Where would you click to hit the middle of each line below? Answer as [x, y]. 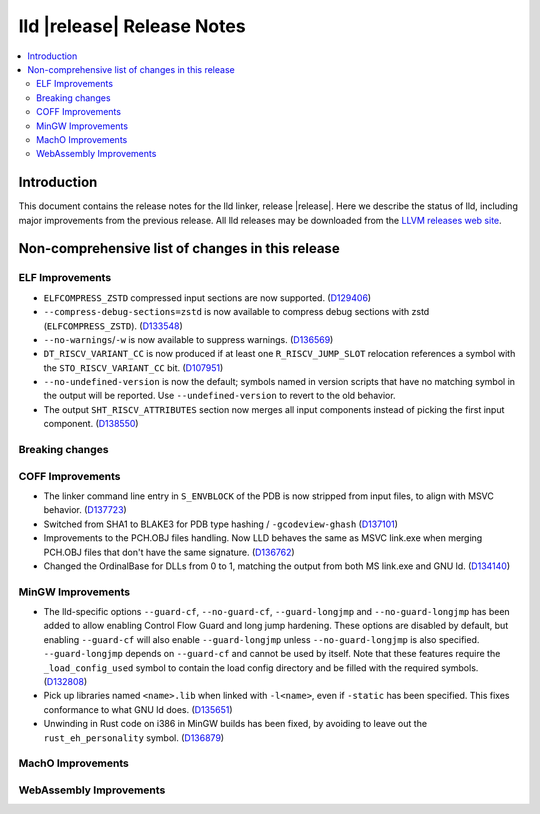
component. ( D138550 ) [91, 424]
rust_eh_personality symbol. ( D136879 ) [134, 737]
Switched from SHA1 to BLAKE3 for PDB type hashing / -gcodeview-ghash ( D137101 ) [221, 524]
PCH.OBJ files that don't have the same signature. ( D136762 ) [169, 552]
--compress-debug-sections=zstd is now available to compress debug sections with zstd [236, 312]
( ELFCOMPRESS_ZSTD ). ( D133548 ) [113, 326]
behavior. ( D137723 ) [85, 510]
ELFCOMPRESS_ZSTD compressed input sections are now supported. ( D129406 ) [207, 297]
